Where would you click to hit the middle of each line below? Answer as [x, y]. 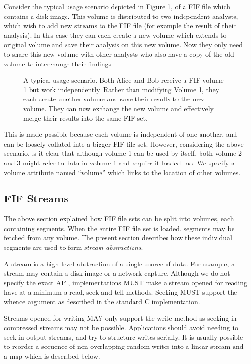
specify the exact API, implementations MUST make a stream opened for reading [126, 282]
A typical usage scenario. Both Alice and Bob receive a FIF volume [124, 80]
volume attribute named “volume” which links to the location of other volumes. [122, 172]
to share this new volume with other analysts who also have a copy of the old [119, 54]
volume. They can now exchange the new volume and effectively [118, 108]
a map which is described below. [52, 356]
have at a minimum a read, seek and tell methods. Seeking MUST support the [121, 292]
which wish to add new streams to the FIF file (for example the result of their [120, 25]
